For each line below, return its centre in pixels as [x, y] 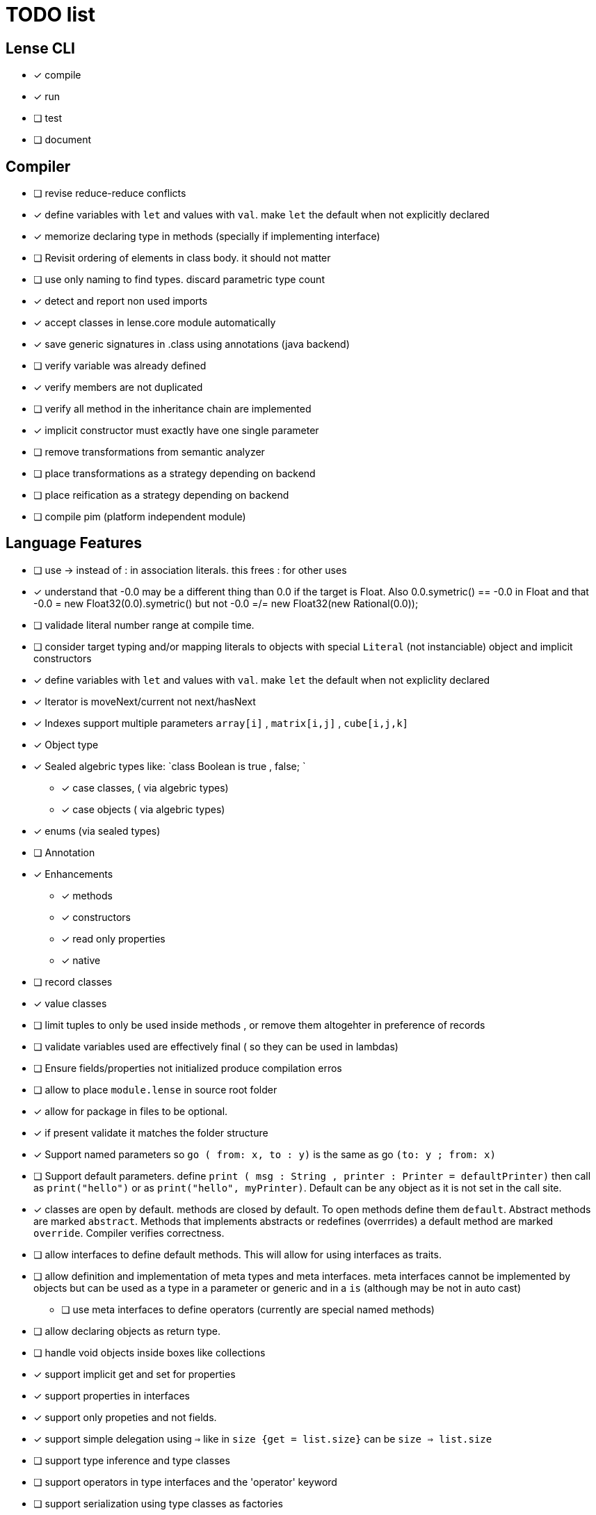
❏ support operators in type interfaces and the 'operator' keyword [185, 1482]
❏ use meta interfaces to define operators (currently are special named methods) [248, 1309]
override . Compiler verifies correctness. [129, 1233]
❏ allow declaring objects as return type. [127, 1331]
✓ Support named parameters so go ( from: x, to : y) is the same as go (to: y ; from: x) [265, 1154]
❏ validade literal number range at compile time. [144, 625]
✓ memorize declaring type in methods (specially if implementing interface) [207, 237]
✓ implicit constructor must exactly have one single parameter [176, 431]
